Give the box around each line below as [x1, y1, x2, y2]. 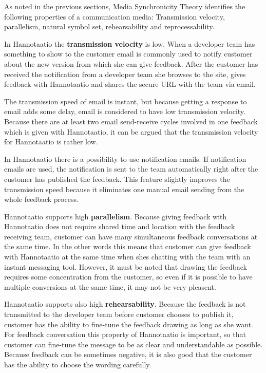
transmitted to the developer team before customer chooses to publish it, [4, 309, 234, 320]
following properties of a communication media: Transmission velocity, [4, 11, 225, 22]
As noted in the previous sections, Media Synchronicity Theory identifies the [4, 1, 245, 11]
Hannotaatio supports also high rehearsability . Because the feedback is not [4, 299, 246, 309]
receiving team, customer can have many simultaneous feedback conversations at [4, 231, 258, 241]
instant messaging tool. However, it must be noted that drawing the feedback [4, 261, 247, 272]
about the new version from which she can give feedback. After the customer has [4, 58, 258, 69]
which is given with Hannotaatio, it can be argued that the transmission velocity [4, 126, 258, 137]
